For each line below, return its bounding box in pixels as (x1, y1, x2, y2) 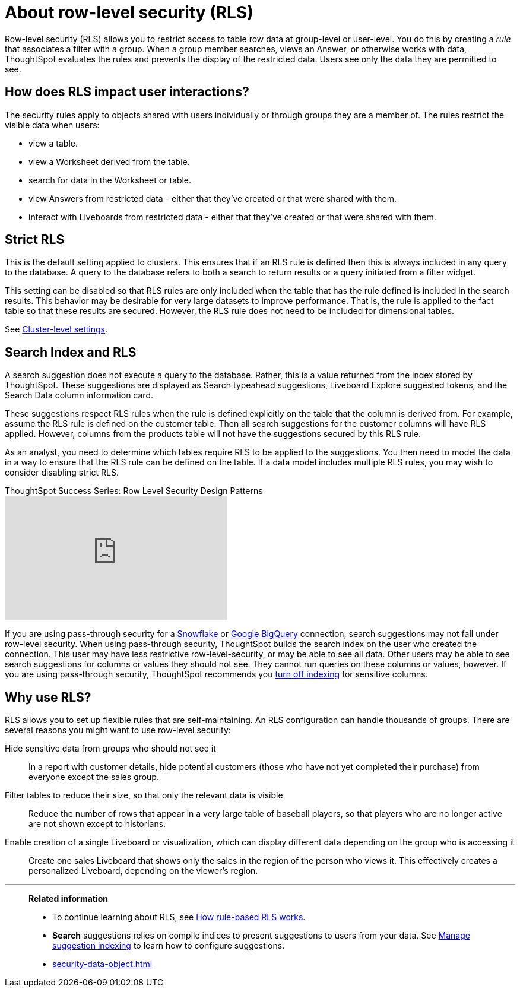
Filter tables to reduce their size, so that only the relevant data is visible (5, 790, 283, 801)
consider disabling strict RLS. (5, 467, 119, 478)
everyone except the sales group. (28, 772, 159, 782)
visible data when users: (5, 119, 100, 130)
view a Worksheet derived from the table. (28, 156, 190, 167)
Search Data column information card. (5, 390, 153, 401)
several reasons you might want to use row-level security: (5, 725, 231, 736)
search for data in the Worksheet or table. (28, 175, 192, 185)
